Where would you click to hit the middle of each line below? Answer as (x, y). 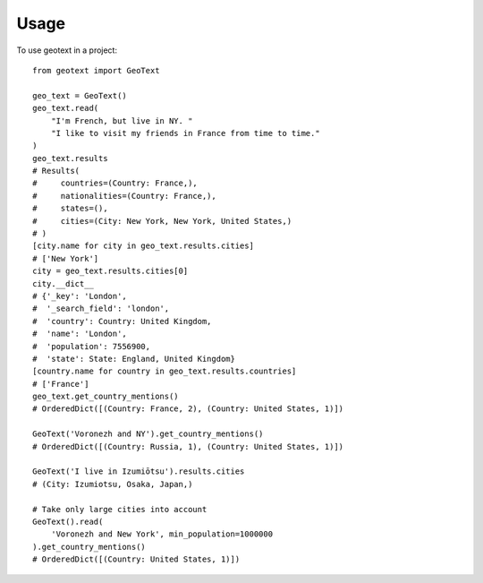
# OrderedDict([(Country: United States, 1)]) (136, 559)
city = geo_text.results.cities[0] (110, 271)
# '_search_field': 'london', (101, 309)
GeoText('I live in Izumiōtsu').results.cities (139, 472)
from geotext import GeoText (96, 70)
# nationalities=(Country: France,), (124, 196)
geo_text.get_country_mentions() (106, 397)
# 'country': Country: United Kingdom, (122, 321)
